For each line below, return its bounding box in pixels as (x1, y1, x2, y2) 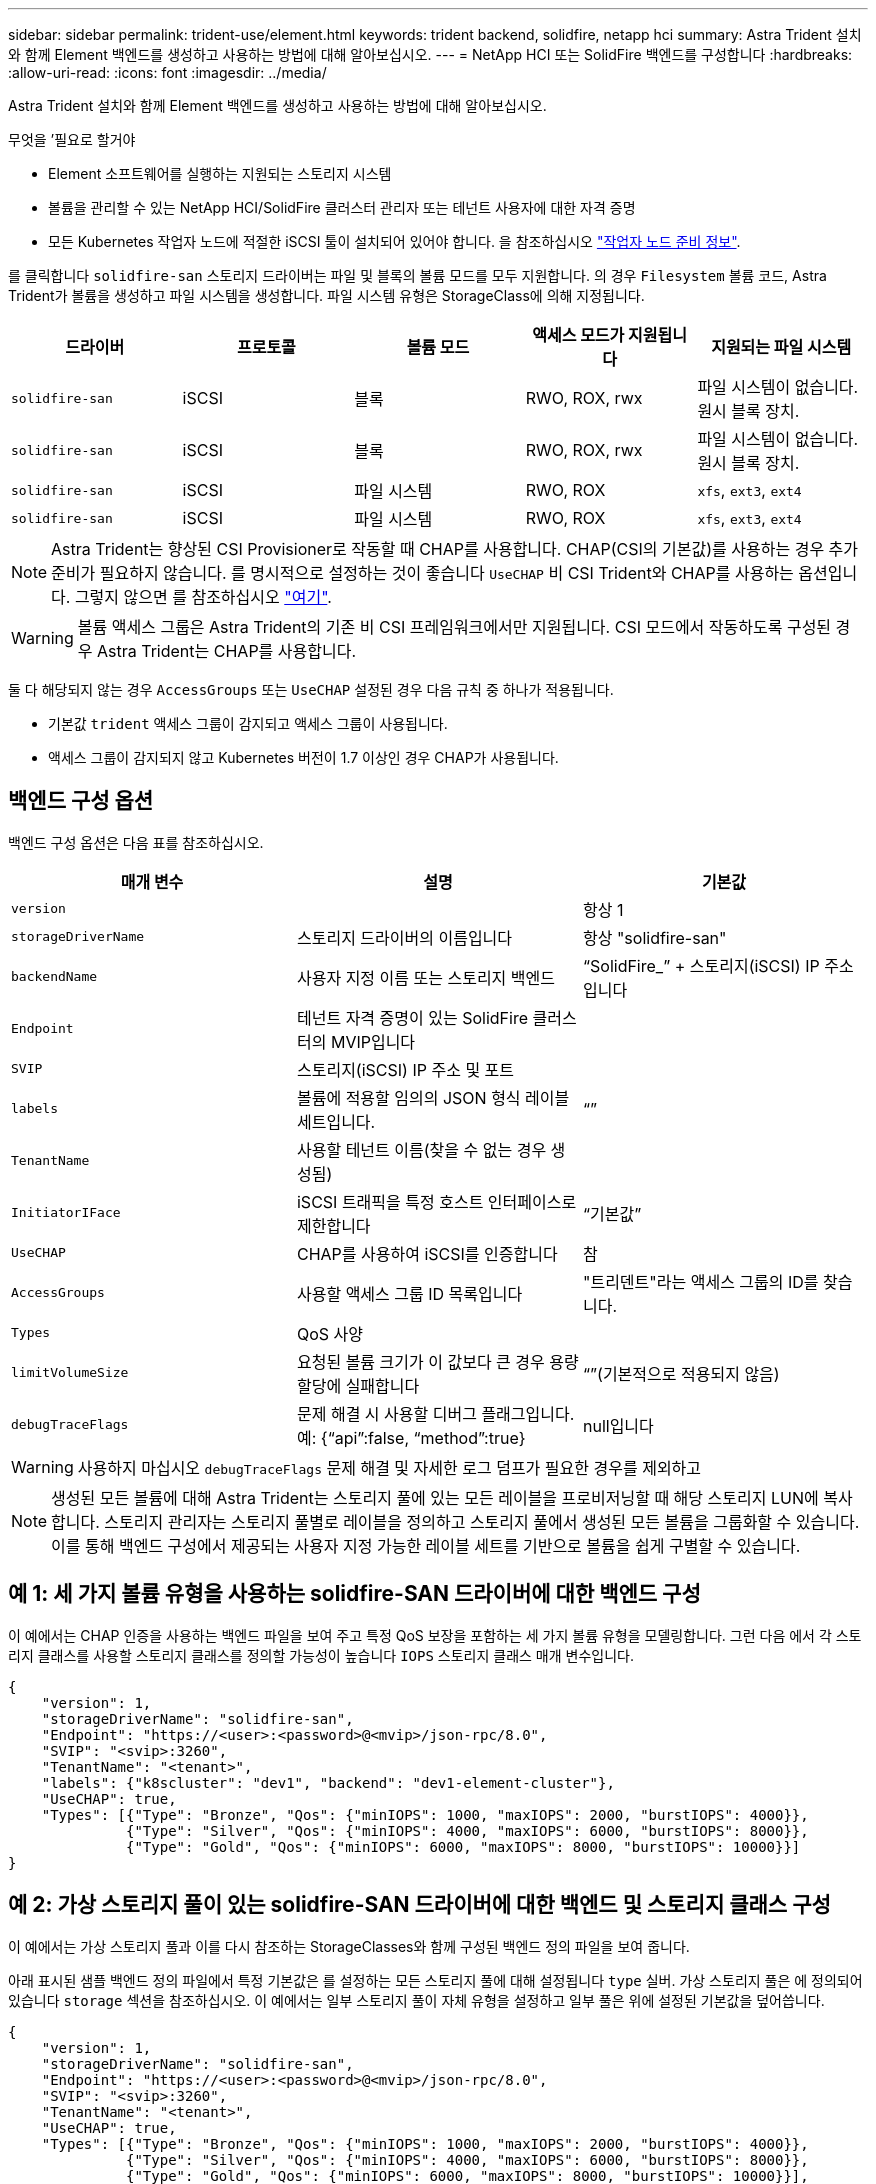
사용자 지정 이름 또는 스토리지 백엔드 (296, 967, 556, 988)
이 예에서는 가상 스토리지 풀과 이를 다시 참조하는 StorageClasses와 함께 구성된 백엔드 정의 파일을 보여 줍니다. (8, 1937, 690, 1955)
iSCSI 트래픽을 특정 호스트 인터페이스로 (296, 1191, 577, 1212)
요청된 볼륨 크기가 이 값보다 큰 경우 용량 (296, 1351, 579, 1372)
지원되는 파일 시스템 (711, 337, 852, 357)
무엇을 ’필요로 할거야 (8, 131, 136, 148)
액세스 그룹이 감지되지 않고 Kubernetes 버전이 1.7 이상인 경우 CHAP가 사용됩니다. (48, 749, 559, 766)
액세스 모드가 (532, 325, 625, 345)
